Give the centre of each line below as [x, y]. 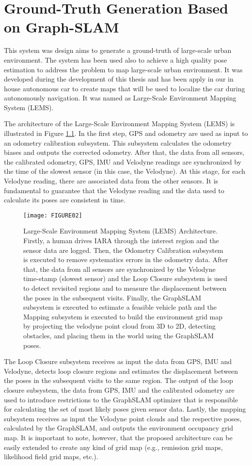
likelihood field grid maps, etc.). [51, 457]
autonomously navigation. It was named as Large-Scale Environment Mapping [120, 98]
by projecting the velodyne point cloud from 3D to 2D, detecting [119, 326]
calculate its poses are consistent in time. [65, 200]
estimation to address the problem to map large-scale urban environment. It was [123, 69]
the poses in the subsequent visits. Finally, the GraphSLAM [112, 297]
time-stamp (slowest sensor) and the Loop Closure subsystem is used [126, 278]
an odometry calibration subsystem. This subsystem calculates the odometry [118, 142]
